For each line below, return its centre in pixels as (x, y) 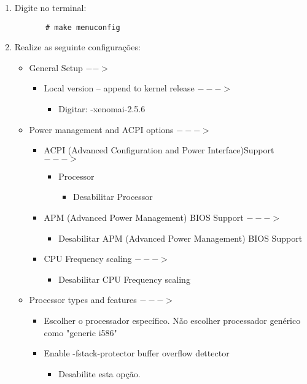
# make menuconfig (83, 27)
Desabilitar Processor (113, 197)
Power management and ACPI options (101, 129)
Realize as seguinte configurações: (77, 47)
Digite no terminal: (50, 7)
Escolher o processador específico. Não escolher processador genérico (172, 320)
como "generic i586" (80, 332)
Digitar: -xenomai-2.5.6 (102, 109)
